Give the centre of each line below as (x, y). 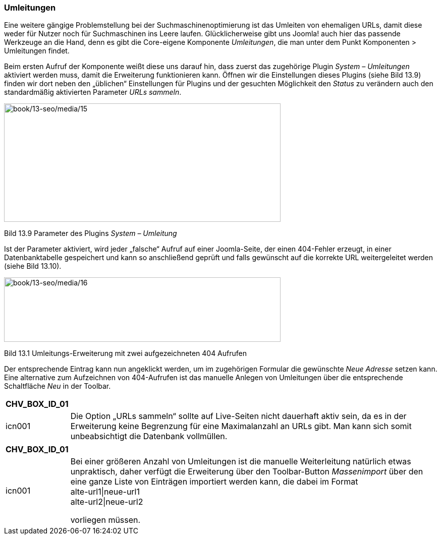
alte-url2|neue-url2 (107, 502)
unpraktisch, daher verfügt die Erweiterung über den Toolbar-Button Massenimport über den (247, 472)
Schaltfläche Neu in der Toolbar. (58, 386)
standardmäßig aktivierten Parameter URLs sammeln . (93, 92)
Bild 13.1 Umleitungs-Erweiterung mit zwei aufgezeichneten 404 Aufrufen (125, 353)
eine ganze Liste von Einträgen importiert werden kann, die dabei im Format (214, 482)
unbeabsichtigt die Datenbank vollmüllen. (149, 436)
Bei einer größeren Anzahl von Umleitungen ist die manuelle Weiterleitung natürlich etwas (241, 462)
